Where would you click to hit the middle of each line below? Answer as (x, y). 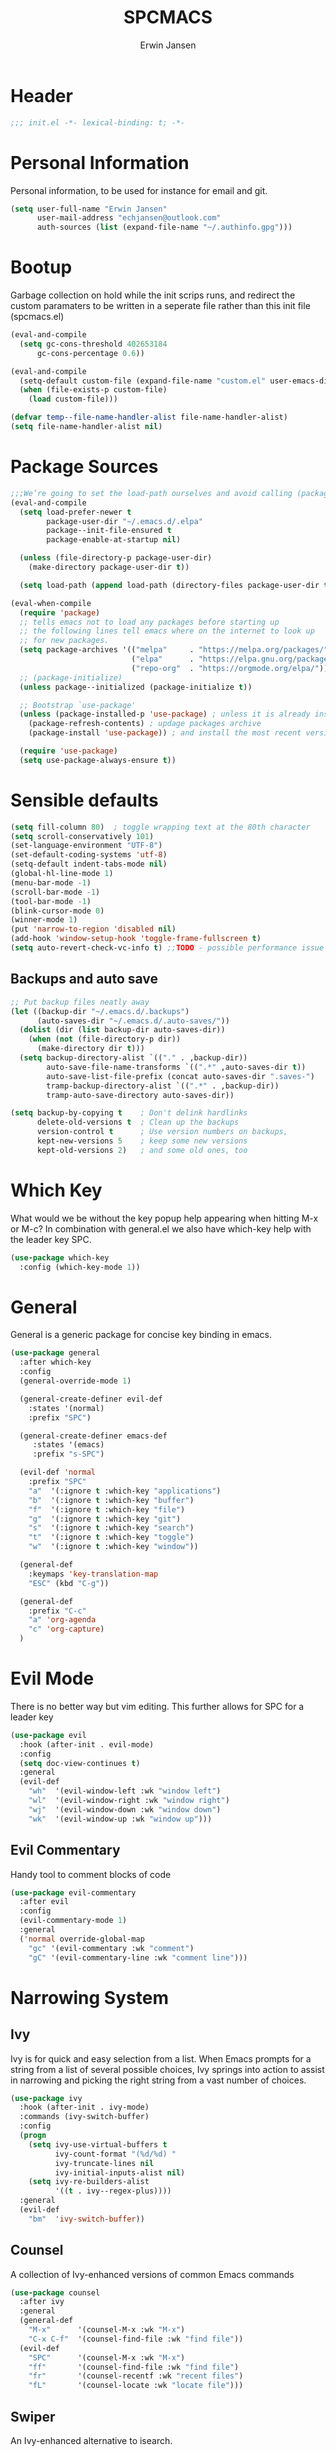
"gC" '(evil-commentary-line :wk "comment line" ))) (138, 1957)
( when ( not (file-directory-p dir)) (105, 1039)
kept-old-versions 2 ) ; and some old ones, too (142, 1150)
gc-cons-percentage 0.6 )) (90, 353)
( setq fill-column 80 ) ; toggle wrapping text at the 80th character (160, 827)
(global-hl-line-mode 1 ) (62, 874)
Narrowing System (89, 1997)
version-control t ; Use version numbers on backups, (162, 1132)
